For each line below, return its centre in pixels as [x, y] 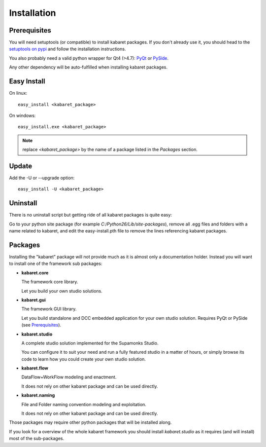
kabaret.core [35, 273]
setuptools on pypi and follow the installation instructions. [67, 49]
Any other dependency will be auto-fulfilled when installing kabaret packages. [88, 67]
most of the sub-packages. [37, 439]
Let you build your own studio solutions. [62, 291]
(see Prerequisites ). [41, 325]
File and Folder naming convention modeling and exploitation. [84, 404]
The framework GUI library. [49, 309]
